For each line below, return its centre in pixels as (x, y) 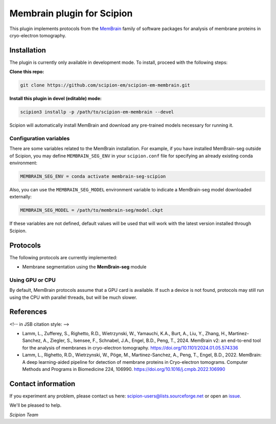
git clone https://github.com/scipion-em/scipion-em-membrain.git (105, 85)
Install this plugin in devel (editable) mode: (55, 98)
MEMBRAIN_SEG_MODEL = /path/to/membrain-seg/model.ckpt (92, 210)
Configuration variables (40, 138)
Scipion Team (24, 415)
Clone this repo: (27, 72)
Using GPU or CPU (32, 280)
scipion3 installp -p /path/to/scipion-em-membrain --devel (97, 112)
